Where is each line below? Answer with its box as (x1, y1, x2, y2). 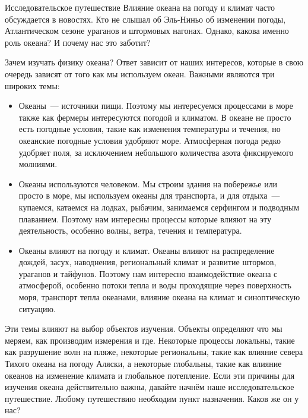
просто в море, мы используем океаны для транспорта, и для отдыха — (18, 189, 280, 202)
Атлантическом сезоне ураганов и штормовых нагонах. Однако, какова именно (5, 24, 289, 37)
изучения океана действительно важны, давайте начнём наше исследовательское (5, 381, 294, 393)
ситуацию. (18, 302, 56, 315)
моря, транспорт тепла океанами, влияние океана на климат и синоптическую (18, 291, 300, 303)
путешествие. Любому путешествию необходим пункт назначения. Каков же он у (5, 392, 299, 404)
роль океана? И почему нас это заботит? (5, 36, 151, 48)
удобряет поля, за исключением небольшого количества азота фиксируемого (18, 146, 294, 158)
